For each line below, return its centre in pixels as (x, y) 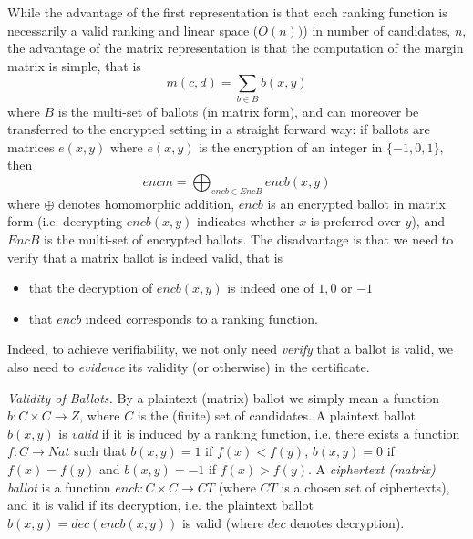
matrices (31, 146)
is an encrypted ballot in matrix (356, 203)
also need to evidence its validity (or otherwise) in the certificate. (189, 367)
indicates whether (246, 221)
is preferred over (355, 221)
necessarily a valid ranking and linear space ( (133, 30)
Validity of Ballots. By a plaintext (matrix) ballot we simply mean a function (223, 397)
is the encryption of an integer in (291, 146)
